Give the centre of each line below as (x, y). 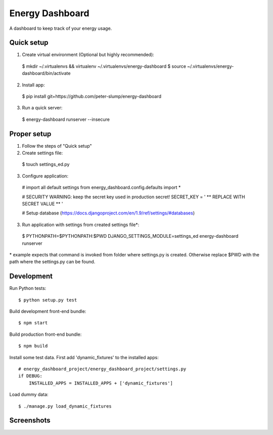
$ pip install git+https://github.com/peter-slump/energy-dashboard (92, 97)
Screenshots (30, 421)
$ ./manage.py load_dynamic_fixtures (65, 406)
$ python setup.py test (48, 300)
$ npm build (33, 346)
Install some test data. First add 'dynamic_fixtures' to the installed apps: (84, 357)
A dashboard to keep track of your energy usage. (61, 28)
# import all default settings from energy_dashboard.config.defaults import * (101, 188)
